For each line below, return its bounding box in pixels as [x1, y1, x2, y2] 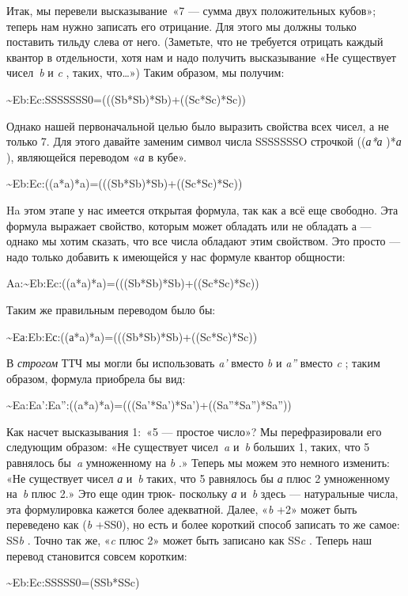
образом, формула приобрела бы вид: [6, 370, 186, 386]
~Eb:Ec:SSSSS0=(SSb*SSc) [6, 574, 140, 590]
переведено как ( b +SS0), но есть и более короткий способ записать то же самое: [6, 516, 400, 533]
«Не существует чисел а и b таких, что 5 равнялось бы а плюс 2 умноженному [6, 469, 390, 486]
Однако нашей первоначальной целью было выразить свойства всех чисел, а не [6, 117, 389, 134]
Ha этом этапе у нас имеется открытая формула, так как [6, 201, 278, 218]
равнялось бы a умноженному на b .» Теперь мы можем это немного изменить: [6, 454, 390, 471]
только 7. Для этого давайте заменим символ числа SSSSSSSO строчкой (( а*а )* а [6, 133, 402, 150]
